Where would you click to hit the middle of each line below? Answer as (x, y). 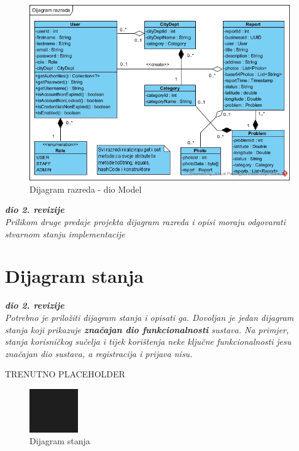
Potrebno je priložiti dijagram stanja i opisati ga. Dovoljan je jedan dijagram (149, 317)
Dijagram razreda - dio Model (86, 189)
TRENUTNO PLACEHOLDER (65, 374)
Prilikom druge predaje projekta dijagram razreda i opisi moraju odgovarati (146, 222)
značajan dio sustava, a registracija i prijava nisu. (99, 353)
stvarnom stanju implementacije (65, 233)
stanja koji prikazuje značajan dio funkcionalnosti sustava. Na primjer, (147, 329)
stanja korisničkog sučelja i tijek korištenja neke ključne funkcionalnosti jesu (148, 341)
